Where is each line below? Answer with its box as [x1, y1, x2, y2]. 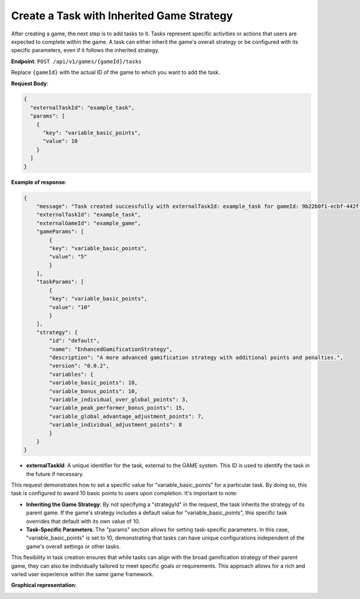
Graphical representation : [11, 582, 77, 589]
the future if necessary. [26, 470, 84, 477]
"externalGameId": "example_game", [36, 220, 141, 226]
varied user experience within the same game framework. [11, 570, 154, 577]
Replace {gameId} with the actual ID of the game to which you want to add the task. [11, 69, 220, 76]
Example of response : [11, 178, 67, 185]
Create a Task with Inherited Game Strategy [11, 9, 233, 22]
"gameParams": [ [36, 228, 84, 235]
